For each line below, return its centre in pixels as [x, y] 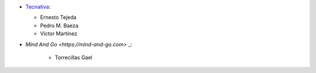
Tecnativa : [38, 7]
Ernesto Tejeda [58, 17]
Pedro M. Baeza [59, 25]
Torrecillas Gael [74, 57]
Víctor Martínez [59, 34]
